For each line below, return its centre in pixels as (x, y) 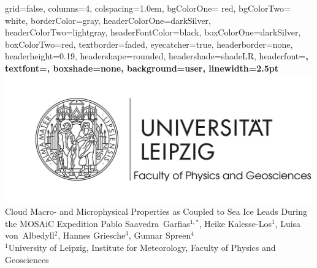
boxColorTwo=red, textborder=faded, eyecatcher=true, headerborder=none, (149, 44)
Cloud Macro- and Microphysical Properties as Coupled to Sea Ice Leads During (156, 211)
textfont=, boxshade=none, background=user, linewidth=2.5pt (142, 68)
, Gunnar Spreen (160, 235)
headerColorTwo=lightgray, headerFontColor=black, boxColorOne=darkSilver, (153, 32)
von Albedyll (30, 235)
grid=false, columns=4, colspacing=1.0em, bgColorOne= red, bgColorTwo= (148, 8)
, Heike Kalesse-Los (235, 223)
